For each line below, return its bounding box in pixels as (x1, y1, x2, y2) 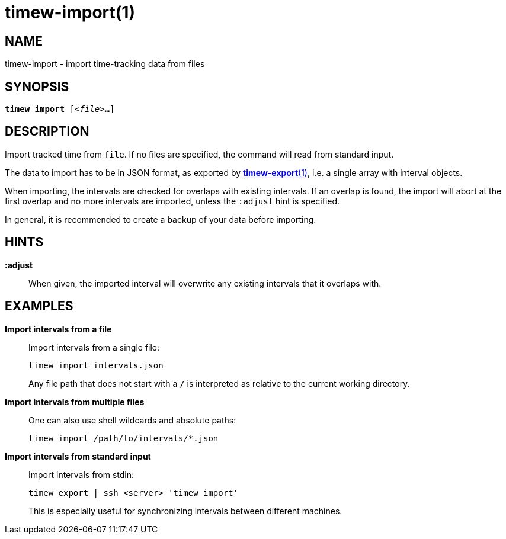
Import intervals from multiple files (5, 396, 145, 407)
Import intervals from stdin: (28, 469, 134, 480)
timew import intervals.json (28, 360, 164, 370)
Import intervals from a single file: (28, 342, 160, 352)
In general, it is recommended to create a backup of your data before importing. (5, 214, 316, 224)
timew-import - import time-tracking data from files (5, 59, 205, 69)
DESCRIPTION (5, 124, 89, 139)
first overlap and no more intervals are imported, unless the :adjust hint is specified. (5, 195, 340, 206)
